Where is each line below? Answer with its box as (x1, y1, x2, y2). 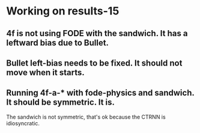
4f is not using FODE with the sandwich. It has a (6, 28, 188, 39)
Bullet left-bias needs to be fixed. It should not (6, 58, 183, 68)
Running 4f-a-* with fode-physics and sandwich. (6, 88, 195, 98)
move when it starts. (6, 67, 85, 78)
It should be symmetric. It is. (6, 97, 115, 108)
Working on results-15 (6, 4, 120, 18)
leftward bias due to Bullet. (6, 37, 109, 48)
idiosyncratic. (6, 119, 40, 127)
